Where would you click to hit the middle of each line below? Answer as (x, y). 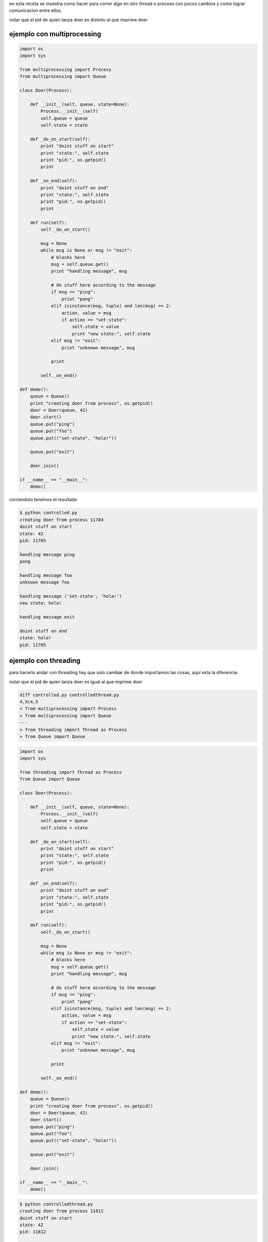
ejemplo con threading (45, 661)
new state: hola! (41, 603)
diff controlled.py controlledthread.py (69, 695)
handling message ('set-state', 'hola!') (71, 596)
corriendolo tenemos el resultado (43, 500)
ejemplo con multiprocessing (55, 34)
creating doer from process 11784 (62, 520)
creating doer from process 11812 (62, 1211)
